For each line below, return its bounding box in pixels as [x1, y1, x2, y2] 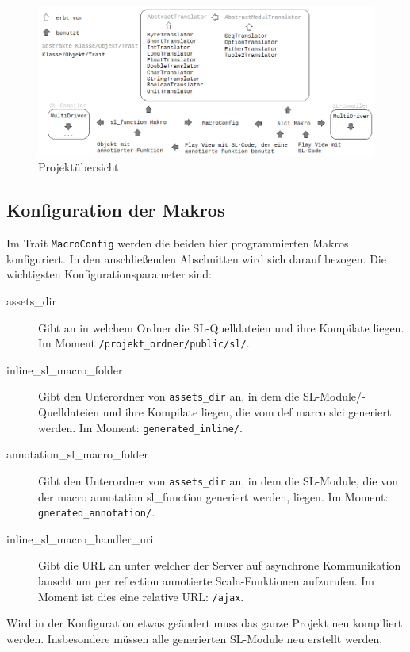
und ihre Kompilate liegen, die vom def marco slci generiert [102, 404, 392, 420]
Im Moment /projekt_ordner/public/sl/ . [38, 335, 250, 351]
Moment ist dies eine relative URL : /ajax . [38, 588, 244, 604]
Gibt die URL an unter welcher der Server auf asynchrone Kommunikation [38, 557, 401, 573]
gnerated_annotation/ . [38, 504, 155, 520]
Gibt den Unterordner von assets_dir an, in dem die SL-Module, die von [38, 472, 398, 489]
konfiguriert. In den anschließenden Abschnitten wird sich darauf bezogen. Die [6, 250, 386, 267]
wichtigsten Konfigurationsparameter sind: [6, 266, 212, 282]
